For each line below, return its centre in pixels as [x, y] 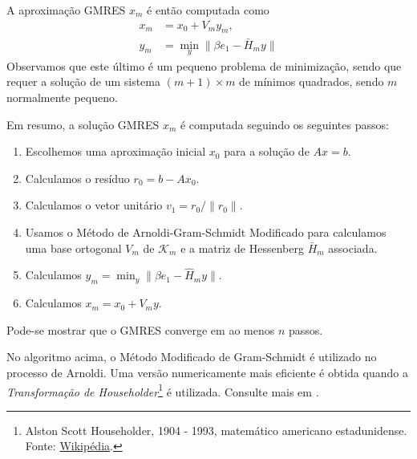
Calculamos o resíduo [77, 178]
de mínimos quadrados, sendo [312, 81]
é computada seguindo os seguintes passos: [284, 124]
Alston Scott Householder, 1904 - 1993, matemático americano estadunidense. [216, 430]
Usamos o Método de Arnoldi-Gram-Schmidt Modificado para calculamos [206, 232]
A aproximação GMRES [66, 10]
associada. [353, 248]
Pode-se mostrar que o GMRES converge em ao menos [141, 329]
